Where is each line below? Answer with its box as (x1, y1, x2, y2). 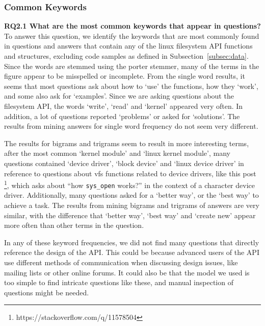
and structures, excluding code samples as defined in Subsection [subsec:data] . (4, 51, 249, 61)
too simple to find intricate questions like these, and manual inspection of (4, 277, 233, 288)
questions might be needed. (4, 287, 89, 297)
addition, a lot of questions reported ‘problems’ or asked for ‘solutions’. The (4, 110, 240, 121)
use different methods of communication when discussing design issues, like (4, 257, 238, 267)
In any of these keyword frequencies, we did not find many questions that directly (4, 237, 259, 247)
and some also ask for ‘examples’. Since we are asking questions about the (4, 90, 234, 101)
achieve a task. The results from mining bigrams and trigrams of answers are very (4, 200, 259, 211)
